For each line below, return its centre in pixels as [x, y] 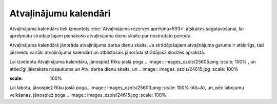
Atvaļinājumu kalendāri [60, 13]
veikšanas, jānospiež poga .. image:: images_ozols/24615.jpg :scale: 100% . [89, 95]
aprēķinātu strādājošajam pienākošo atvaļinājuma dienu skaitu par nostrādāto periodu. [101, 35]
